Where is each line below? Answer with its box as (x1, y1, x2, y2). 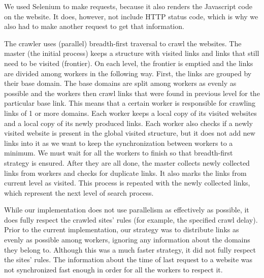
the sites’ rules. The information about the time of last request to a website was (4, 254, 253, 265)
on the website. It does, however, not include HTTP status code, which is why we (4, 11, 258, 21)
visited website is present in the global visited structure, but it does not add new (4, 128, 255, 138)
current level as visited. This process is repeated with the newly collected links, (4, 177, 250, 188)
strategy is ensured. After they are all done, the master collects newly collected (4, 157, 250, 168)
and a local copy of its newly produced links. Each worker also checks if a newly (4, 117, 253, 128)
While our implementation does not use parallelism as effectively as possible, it (4, 204, 249, 215)
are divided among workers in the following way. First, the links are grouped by (4, 68, 252, 78)
